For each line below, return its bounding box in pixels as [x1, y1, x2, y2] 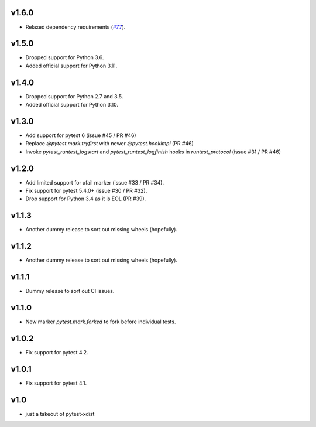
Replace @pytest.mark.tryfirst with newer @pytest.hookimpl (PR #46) [25, 140, 194, 147]
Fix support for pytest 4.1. [25, 380, 87, 387]
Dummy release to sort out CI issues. [25, 288, 115, 295]
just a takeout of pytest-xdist [25, 410, 95, 417]
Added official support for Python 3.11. [25, 62, 118, 69]
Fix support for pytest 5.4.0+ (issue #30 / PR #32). [25, 187, 147, 194]
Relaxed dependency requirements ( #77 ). [25, 23, 126, 30]
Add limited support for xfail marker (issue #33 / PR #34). [25, 179, 164, 186]
